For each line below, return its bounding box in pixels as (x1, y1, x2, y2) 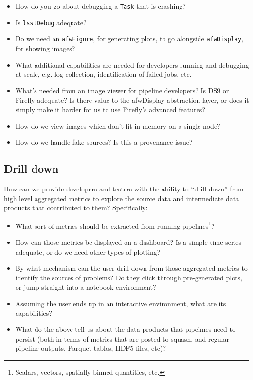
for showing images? (15, 43, 75, 53)
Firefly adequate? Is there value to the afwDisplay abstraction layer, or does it (15, 95, 249, 105)
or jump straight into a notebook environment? (15, 282, 156, 292)
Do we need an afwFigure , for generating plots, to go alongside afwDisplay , (15, 34, 243, 44)
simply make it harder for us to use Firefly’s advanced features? (15, 104, 205, 114)
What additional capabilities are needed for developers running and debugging (15, 59, 249, 69)
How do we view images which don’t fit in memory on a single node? (15, 121, 220, 131)
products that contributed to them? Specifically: (4, 203, 148, 213)
